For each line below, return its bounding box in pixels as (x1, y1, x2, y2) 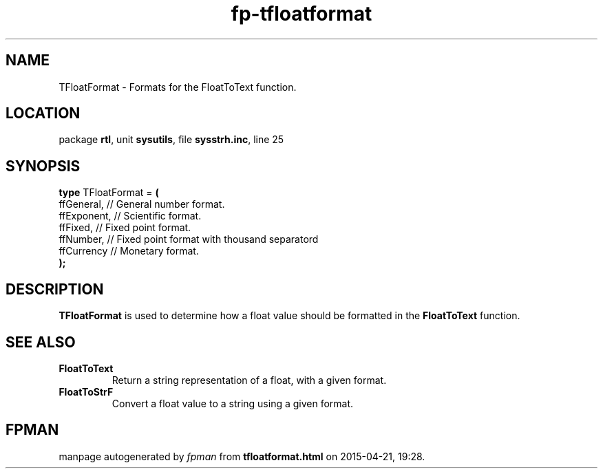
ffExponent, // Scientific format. (59, 210, 202, 222)
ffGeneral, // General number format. (59, 198, 225, 211)
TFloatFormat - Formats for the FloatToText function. (59, 80, 297, 93)
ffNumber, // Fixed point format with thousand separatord (59, 233, 319, 246)
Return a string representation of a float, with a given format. (112, 374, 387, 386)
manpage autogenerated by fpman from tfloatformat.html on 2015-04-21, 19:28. (59, 450, 425, 462)
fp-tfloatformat (231, 2, 372, 25)
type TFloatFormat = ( (59, 186, 159, 199)
